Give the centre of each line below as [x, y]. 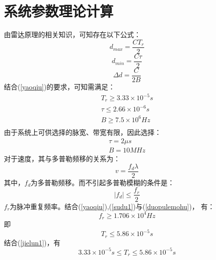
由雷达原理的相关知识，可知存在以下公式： [72, 34]
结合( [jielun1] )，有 [32, 242]
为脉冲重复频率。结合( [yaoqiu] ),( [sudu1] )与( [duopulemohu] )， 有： [112, 206]
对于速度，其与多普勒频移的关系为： [62, 159]
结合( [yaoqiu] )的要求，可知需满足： [60, 86]
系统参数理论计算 [59, 11]
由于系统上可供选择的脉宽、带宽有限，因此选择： [83, 132]
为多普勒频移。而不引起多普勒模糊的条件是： [102, 182]
